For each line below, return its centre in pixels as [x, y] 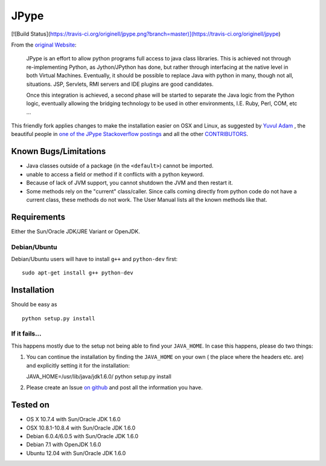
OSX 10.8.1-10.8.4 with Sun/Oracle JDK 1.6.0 [81, 428]
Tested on [30, 405]
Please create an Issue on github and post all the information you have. [114, 387]
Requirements [38, 217]
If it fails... [26, 334]
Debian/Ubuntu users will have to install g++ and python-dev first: [94, 259]
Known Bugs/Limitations [59, 151]
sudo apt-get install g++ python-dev [78, 273]
